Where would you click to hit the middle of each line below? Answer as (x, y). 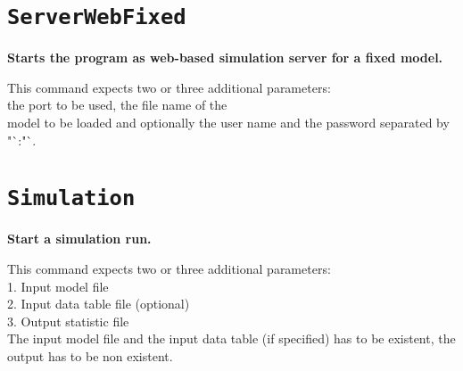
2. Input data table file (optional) (99, 304)
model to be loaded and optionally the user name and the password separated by (228, 123)
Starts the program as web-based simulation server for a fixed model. (225, 58)
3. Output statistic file (68, 321)
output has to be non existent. (90, 356)
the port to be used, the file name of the (117, 105)
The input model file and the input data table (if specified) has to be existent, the (231, 338)
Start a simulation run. (79, 239)
